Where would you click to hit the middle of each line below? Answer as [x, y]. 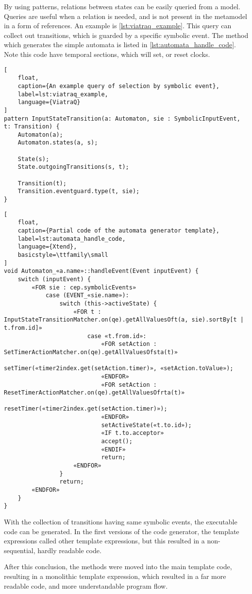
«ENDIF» [113, 449]
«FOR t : [87, 312]
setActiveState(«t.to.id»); [146, 425]
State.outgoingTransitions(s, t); [73, 167]
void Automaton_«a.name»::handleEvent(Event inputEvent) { [101, 271]
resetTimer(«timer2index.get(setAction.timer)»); [86, 409]
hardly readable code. [69, 550]
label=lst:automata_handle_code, [72, 239]
